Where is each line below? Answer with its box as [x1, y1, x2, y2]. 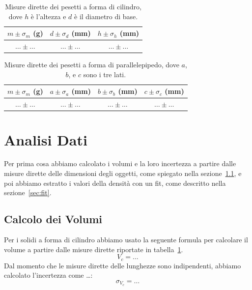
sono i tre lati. [83, 69, 126, 79]
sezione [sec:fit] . [4, 187, 52, 198]
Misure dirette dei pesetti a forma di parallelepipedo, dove [4, 59, 179, 70]
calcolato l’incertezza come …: [4, 270, 93, 280]
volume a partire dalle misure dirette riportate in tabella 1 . [4, 244, 183, 254]
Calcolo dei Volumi [4, 211, 102, 227]
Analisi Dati [4, 130, 87, 150]
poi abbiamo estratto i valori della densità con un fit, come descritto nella [4, 177, 226, 188]
